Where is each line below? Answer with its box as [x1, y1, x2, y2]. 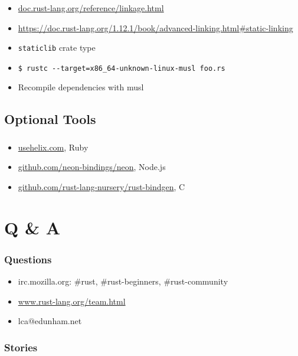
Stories [4, 339, 38, 354]
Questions [4, 252, 52, 266]
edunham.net [34, 315, 82, 327]
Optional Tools [4, 110, 96, 128]
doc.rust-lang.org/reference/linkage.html [18, 1, 164, 14]
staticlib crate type [18, 41, 96, 54]
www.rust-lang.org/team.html [18, 295, 126, 307]
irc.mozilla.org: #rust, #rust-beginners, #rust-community [18, 275, 228, 288]
